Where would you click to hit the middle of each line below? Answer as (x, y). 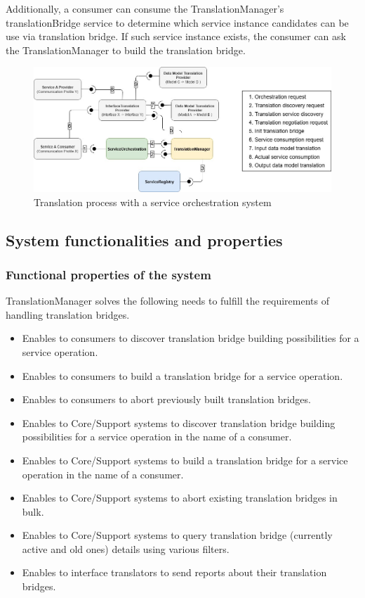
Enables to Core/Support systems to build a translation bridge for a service (185, 460)
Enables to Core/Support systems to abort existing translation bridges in (180, 498)
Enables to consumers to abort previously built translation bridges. (166, 399)
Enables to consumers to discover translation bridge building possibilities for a (191, 338)
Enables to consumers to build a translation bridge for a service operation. (182, 375)
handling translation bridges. (68, 314)
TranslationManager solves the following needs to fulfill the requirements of (168, 301)
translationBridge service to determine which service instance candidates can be (177, 22)
